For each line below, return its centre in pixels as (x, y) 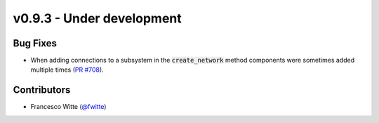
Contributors (42, 90)
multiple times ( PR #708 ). (67, 70)
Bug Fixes (35, 43)
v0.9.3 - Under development (97, 18)
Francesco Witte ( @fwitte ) (68, 107)
